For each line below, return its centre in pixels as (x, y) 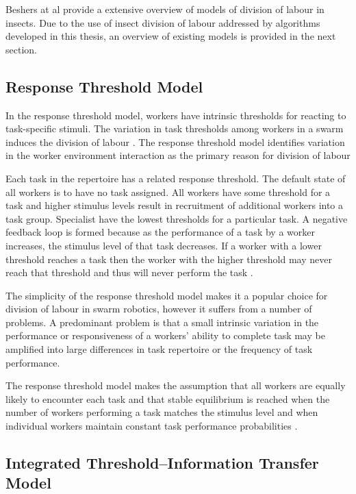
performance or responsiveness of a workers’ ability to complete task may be (165, 335)
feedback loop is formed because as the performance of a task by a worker (160, 232)
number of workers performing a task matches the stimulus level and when (162, 412)
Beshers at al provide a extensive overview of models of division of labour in (165, 9)
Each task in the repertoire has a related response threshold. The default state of (176, 178)
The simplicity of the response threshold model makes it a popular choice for (167, 295)
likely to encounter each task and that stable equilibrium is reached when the (168, 398)
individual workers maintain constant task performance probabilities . (152, 426)
